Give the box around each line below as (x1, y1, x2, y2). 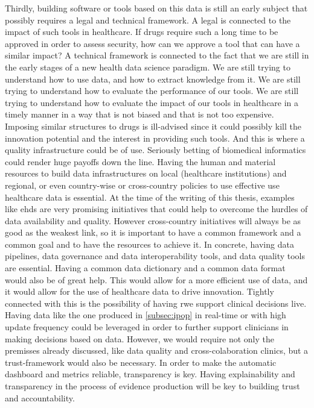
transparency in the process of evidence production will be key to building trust (5, 380, 300, 392)
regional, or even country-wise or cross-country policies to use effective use (5, 178, 280, 191)
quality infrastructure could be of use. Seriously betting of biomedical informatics (5, 143, 306, 156)
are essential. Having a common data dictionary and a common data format (5, 262, 286, 274)
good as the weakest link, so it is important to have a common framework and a (5, 226, 301, 239)
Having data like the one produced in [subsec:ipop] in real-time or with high (5, 309, 286, 321)
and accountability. (5, 391, 75, 404)
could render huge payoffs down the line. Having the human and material (5, 155, 276, 168)
